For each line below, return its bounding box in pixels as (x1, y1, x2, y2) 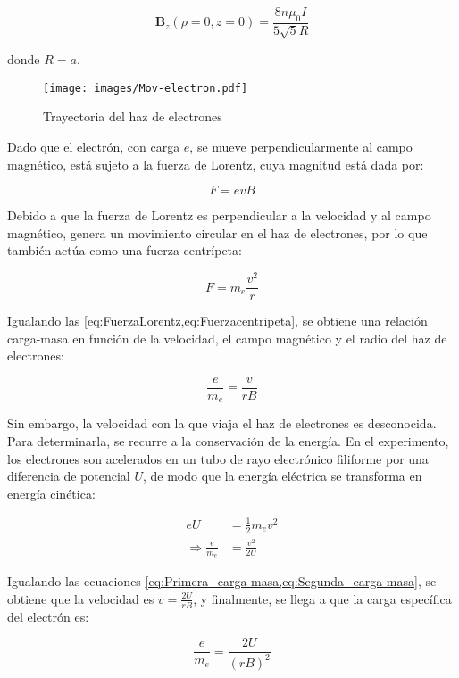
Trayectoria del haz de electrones (43, 107, 222, 126)
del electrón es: (7, 607, 89, 625)
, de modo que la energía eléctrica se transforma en (142, 467, 422, 485)
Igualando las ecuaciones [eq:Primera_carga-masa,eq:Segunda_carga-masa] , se (7, 572, 437, 591)
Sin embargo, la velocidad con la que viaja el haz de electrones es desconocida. (7, 414, 437, 433)
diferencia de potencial (7, 467, 130, 485)
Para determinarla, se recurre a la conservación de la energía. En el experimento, (7, 432, 449, 451)
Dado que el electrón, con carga (7, 137, 180, 156)
